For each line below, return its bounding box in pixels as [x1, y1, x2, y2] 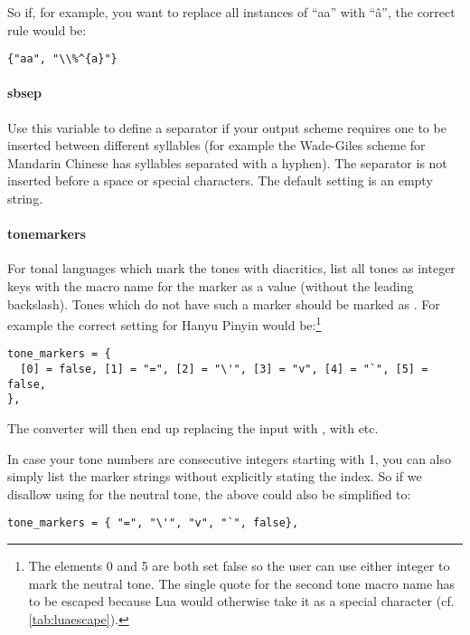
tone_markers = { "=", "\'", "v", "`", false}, [7, 517, 299, 530]
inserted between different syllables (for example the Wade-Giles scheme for [7, 136, 426, 155]
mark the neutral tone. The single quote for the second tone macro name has [28, 573, 456, 592]
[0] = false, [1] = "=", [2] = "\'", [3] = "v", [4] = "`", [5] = [20, 363, 428, 376]
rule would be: [7, 20, 87, 39]
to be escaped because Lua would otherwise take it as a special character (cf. [28, 592, 455, 611]
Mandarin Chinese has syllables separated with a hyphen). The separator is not [7, 153, 447, 172]
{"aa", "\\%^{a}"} [7, 52, 117, 66]
